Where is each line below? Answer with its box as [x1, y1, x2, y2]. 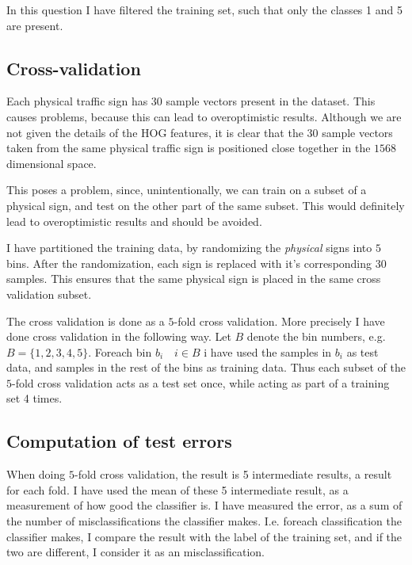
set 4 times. [6, 390, 63, 407]
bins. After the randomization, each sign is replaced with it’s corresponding [6, 254, 372, 271]
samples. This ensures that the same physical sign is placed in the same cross [6, 270, 381, 287]
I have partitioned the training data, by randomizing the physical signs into [6, 239, 372, 256]
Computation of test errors [6, 429, 232, 453]
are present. [6, 17, 63, 33]
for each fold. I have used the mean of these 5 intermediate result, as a [6, 481, 349, 498]
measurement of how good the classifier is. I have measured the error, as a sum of [6, 497, 402, 513]
